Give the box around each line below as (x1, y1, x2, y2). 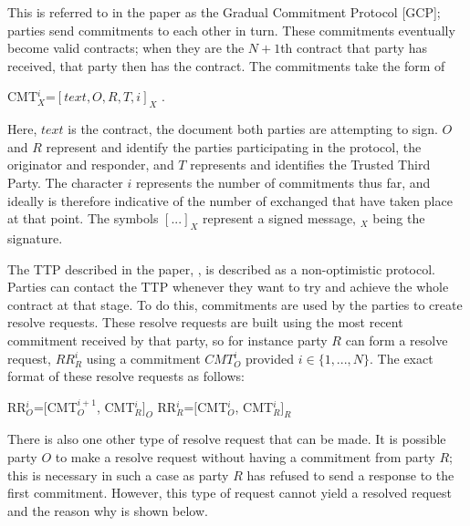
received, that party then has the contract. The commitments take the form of (7, 56, 445, 75)
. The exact (370, 348, 433, 367)
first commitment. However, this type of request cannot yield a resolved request (7, 483, 453, 502)
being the (372, 209, 425, 228)
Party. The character (7, 172, 123, 191)
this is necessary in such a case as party (7, 465, 229, 484)
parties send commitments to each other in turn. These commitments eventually (7, 20, 455, 39)
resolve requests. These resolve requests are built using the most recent (7, 313, 403, 332)
